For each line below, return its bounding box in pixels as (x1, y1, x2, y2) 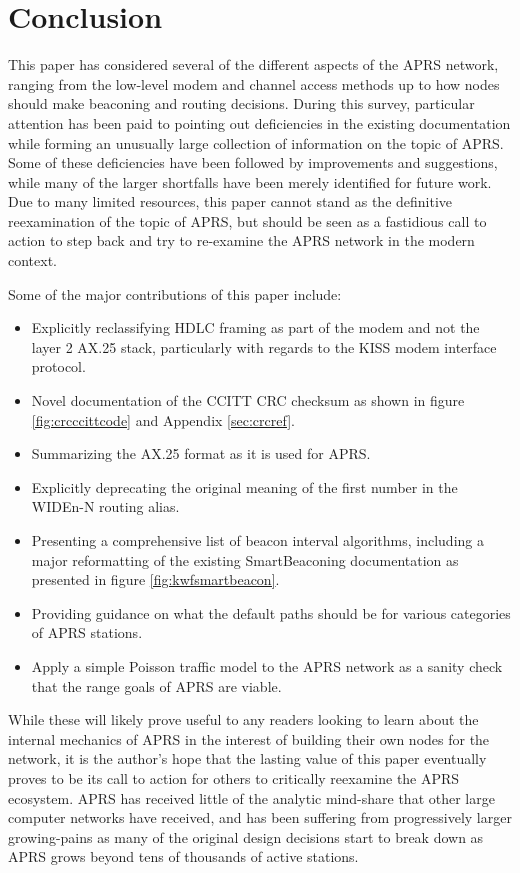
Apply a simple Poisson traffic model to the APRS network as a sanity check (31, 655, 503, 676)
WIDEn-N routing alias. (31, 496, 180, 517)
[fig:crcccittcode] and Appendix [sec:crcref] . (31, 409, 295, 430)
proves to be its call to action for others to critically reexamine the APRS (8, 767, 460, 788)
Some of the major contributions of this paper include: (8, 283, 342, 304)
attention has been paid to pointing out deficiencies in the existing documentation (8, 112, 511, 133)
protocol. (31, 356, 86, 377)
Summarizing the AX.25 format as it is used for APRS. (31, 443, 371, 464)
